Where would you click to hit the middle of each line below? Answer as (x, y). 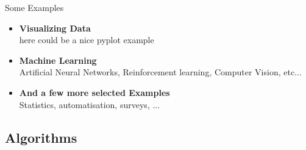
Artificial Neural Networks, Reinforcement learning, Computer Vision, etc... (160, 72)
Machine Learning (58, 60)
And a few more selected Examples (94, 92)
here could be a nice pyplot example (87, 40)
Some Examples (34, 7)
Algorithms (41, 137)
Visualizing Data (55, 28)
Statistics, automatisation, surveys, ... (90, 104)
